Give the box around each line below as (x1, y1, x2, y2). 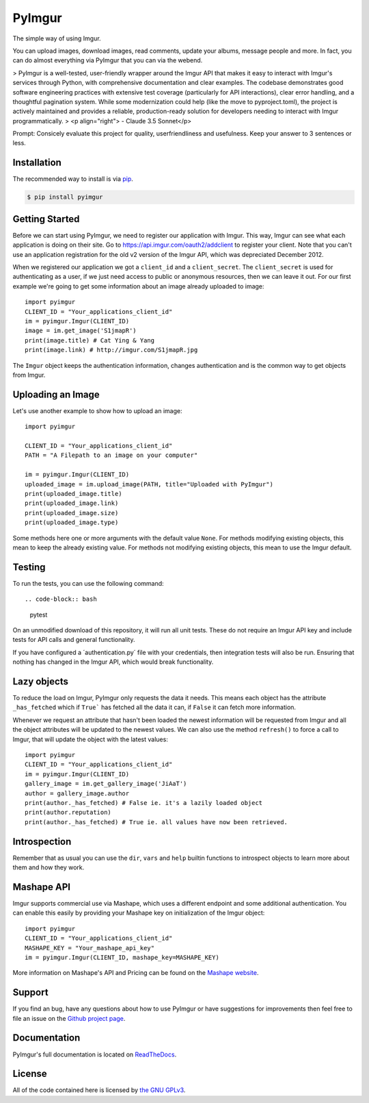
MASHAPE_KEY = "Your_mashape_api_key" (25, 944, 155, 952)
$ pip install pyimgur (27, 193, 103, 201)
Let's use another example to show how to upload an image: (12, 406, 182, 414)
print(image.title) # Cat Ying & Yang (25, 336, 155, 344)
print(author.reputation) (25, 808, 112, 817)
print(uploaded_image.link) (25, 499, 119, 507)
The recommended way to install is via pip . (12, 175, 133, 183)
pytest (29, 610, 48, 619)
